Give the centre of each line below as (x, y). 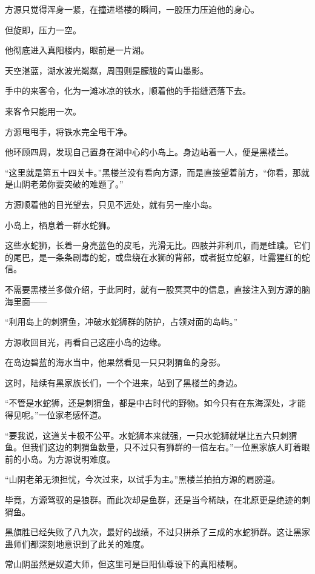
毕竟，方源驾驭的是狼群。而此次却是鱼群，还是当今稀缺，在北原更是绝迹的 (153, 500)
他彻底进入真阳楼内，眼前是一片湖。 (77, 50)
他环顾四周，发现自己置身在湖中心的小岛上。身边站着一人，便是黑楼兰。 (149, 152)
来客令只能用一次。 (43, 111)
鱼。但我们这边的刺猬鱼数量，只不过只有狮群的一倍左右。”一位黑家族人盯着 (153, 447)
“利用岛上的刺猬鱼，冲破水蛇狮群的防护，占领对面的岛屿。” (121, 322)
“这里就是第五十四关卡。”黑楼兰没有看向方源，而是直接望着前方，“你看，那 (153, 172)
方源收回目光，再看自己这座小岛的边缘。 (85, 342)
